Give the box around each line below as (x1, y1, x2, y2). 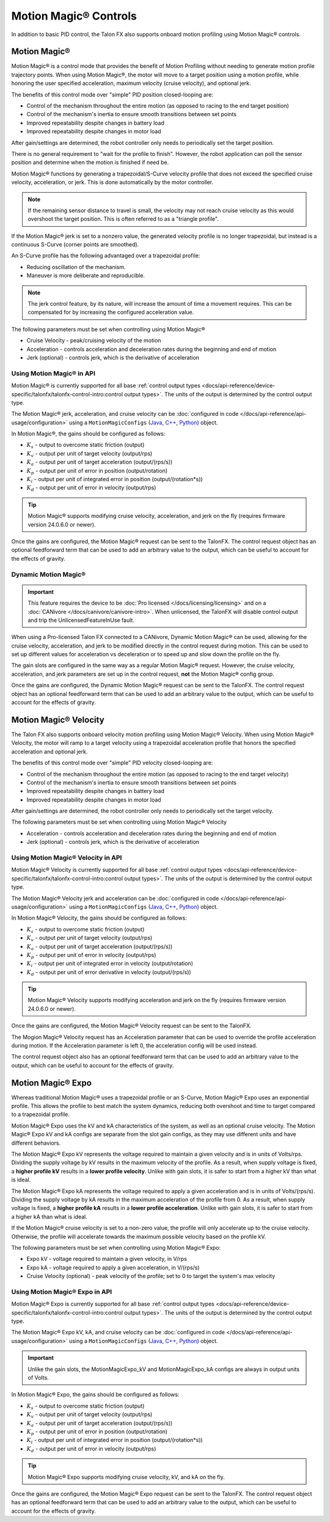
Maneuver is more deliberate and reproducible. (26, 272, 145, 279)
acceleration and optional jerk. (11, 748, 88, 755)
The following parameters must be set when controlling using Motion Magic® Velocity (11, 818, 227, 826)
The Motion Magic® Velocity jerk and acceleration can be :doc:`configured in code (11, 895, 219, 902)
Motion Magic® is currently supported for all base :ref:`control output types (11, 382, 201, 390)
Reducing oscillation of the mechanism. (26, 263, 126, 270)
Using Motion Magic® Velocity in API (11, 854, 122, 862)
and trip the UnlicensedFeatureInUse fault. (28, 616, 134, 624)
